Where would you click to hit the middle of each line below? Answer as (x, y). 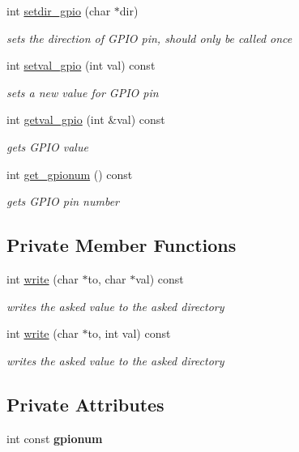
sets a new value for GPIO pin (83, 92)
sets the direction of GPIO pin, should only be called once (149, 38)
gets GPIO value (47, 146)
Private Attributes (85, 404)
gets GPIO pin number (63, 201)
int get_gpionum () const (70, 174)
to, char (107, 278)
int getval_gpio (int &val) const (86, 119)
